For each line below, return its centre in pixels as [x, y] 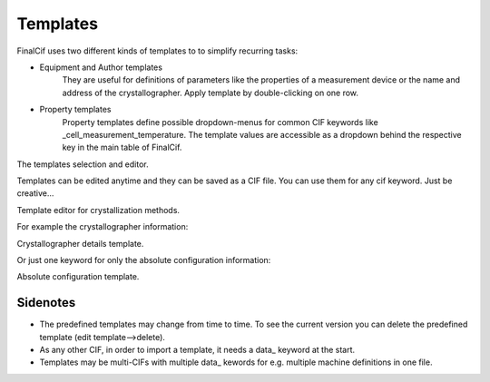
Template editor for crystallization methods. [98, 210]
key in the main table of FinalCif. [122, 147]
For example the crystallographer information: [103, 227]
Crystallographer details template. [80, 243]
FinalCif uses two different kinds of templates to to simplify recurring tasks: [157, 51]
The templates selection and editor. [83, 164]
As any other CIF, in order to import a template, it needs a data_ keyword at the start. [197, 350]
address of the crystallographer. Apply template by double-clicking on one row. [210, 93]
